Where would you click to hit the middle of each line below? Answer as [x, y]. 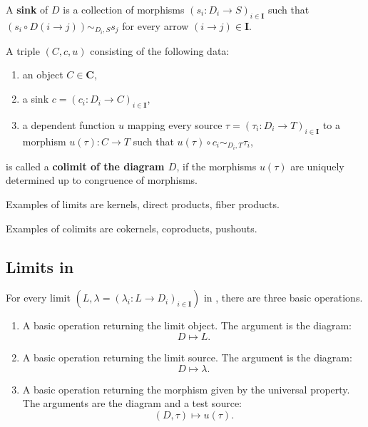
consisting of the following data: [160, 50]
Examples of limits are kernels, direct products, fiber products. [143, 204]
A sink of [27, 9]
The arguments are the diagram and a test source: [132, 403]
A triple [23, 50]
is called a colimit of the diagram [85, 166]
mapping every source [175, 124]
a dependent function [69, 124]
